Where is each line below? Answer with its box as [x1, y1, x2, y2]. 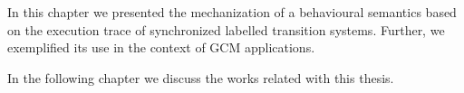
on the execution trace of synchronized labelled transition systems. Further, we [7, 20, 445, 39]
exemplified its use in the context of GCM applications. [7, 38, 315, 57]
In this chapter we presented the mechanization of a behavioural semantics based [7, 3, 457, 21]
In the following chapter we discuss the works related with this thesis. [7, 68, 394, 87]
